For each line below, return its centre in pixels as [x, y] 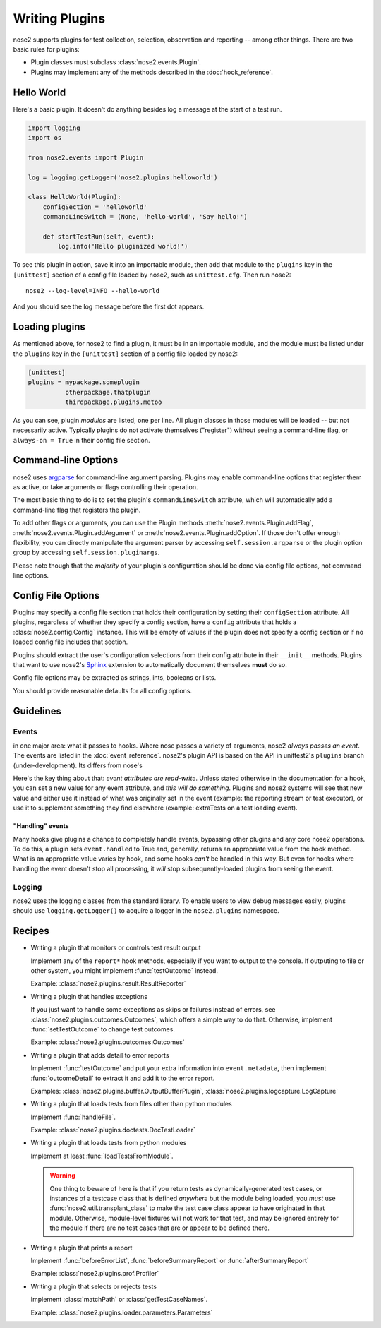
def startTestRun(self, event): [99, 236]
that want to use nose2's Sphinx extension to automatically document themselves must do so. [150, 664]
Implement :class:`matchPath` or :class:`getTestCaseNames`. [119, 1300]
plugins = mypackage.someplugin [84, 382]
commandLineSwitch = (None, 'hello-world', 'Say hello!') [145, 217]
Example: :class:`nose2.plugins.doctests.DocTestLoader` [113, 1130]
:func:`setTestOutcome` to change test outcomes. [103, 1029]
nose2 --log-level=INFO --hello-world [93, 291]
